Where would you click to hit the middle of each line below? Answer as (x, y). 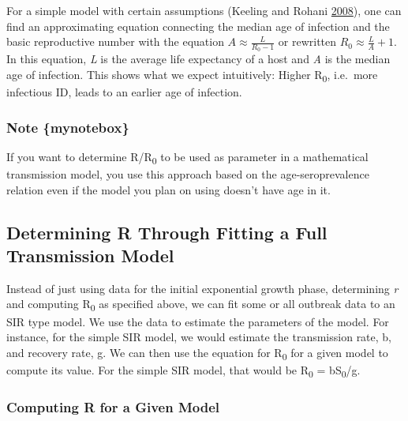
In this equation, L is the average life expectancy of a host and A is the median (198, 59)
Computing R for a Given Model (113, 406)
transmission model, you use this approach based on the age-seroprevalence (188, 174)
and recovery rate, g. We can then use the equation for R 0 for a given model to (197, 353)
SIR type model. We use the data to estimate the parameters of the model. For (198, 321)
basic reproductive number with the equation (115, 41)
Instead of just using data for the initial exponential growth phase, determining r (202, 288)
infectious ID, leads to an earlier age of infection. (124, 92)
